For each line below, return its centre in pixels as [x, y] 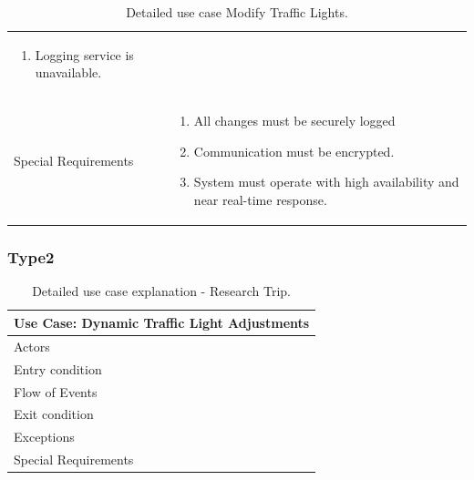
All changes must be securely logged [294, 121]
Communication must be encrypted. [294, 151]
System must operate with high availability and [326, 182]
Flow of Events [56, 391]
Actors [32, 346]
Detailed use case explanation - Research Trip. [161, 291]
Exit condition [54, 414]
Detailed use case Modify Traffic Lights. [237, 12]
